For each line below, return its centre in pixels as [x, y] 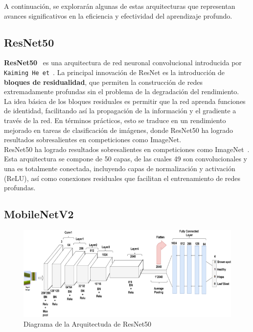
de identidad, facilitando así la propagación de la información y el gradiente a [120, 111]
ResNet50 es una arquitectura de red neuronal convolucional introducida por [123, 63]
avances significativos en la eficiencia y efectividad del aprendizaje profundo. [118, 15]
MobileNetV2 [39, 214]
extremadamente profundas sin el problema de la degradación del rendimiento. [122, 91]
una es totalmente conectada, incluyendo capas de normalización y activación [120, 168]
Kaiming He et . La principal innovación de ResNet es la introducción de [115, 72]
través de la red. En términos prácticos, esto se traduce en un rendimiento [115, 120]
